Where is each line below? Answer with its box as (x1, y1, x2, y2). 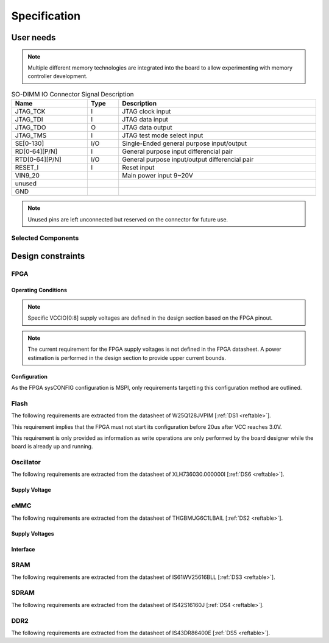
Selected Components (11, 234, 79, 242)
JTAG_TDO (15, 123, 46, 132)
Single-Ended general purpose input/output (122, 139, 247, 148)
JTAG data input (122, 115, 169, 124)
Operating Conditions (11, 286, 67, 293)
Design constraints (11, 251, 85, 261)
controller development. (27, 73, 88, 80)
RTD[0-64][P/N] (15, 156, 62, 164)
